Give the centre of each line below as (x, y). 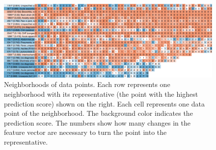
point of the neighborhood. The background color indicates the (98, 113)
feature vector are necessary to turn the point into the (85, 132)
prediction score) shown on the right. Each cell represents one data (105, 103)
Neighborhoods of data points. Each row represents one (87, 84)
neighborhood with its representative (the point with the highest (101, 94)
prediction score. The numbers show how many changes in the (97, 122)
